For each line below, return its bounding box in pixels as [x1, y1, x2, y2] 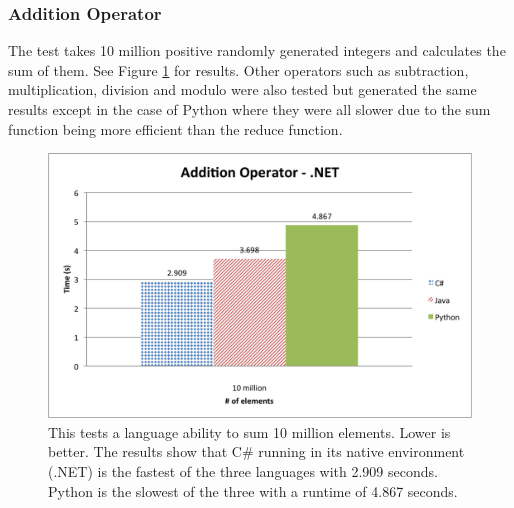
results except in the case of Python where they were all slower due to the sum [8, 99, 491, 119]
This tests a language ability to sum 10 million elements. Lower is [48, 421, 451, 442]
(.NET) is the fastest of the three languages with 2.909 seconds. [48, 460, 438, 481]
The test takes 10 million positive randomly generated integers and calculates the [8, 40, 506, 61]
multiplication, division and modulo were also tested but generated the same [8, 79, 477, 100]
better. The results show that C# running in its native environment [48, 441, 465, 462]
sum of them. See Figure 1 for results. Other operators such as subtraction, [8, 59, 469, 80]
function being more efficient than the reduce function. [8, 118, 343, 139]
